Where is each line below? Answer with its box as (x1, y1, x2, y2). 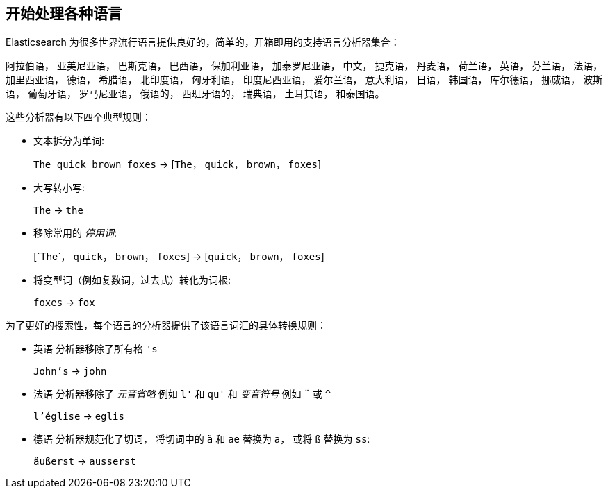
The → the (33, 204, 83, 216)
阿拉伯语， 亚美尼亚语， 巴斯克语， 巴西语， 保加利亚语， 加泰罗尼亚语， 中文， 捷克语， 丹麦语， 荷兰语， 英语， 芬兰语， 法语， (6, 60, 603, 72)
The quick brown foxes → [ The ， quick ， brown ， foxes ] (33, 158, 322, 171)
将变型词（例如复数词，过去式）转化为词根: (33, 274, 231, 287)
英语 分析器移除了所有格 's (33, 343, 158, 355)
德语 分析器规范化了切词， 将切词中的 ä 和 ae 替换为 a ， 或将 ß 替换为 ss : (33, 433, 370, 445)
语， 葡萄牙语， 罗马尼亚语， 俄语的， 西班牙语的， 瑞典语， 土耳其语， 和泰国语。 (6, 87, 385, 100)
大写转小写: (33, 182, 85, 194)
